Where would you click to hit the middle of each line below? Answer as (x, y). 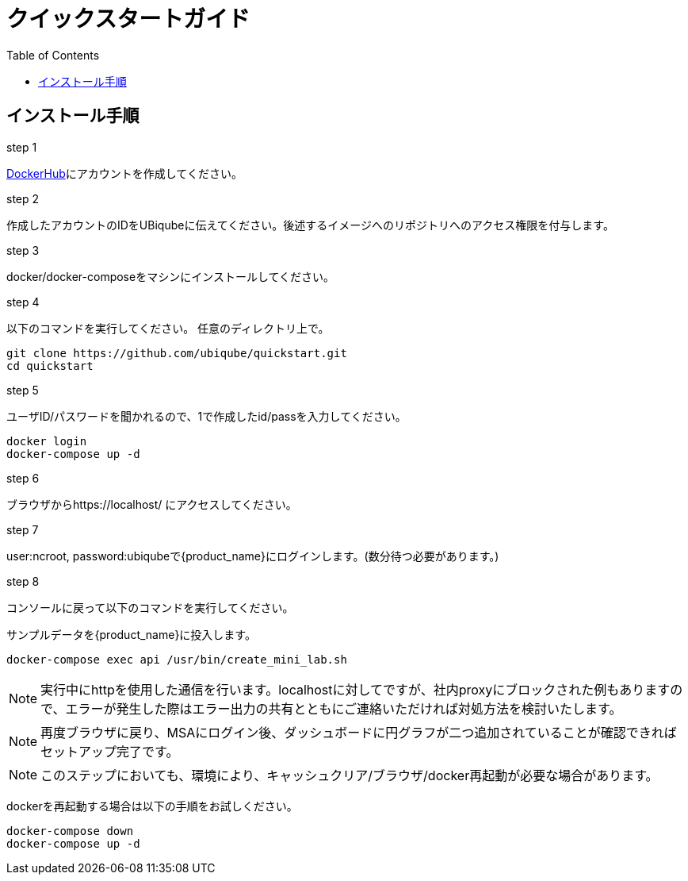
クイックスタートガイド (128, 19)
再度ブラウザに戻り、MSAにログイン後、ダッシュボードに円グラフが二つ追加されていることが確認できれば (359, 732)
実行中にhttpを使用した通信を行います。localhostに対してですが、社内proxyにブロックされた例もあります (355, 689)
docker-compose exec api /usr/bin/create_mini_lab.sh (177, 659)
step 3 (23, 250)
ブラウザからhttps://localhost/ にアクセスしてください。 (152, 504)
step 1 (22, 147)
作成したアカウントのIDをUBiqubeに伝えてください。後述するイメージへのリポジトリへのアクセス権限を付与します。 (310, 225)
